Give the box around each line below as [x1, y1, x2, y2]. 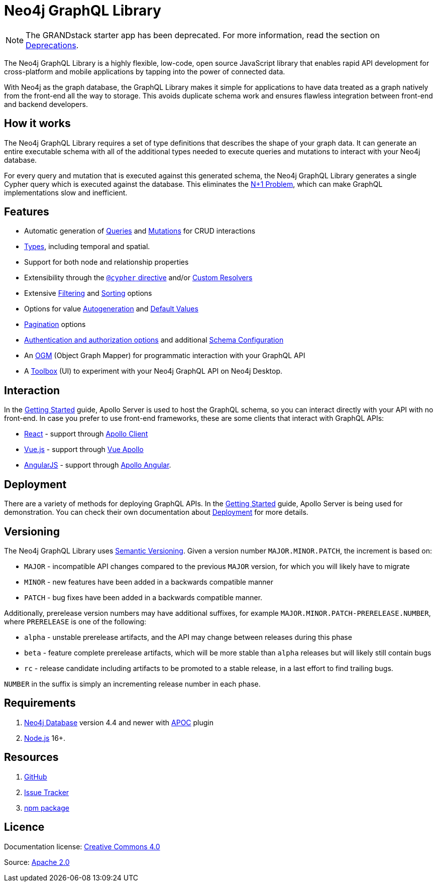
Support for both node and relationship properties [24, 258, 189, 267]
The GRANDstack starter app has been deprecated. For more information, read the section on [26, 30, 380, 40]
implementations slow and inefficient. [4, 188, 128, 197]
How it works [4, 117, 71, 130]
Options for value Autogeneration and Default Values [24, 304, 198, 313]
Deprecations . [26, 40, 79, 50]
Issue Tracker [24, 788, 69, 797]
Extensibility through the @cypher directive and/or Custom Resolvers [24, 273, 253, 282]
